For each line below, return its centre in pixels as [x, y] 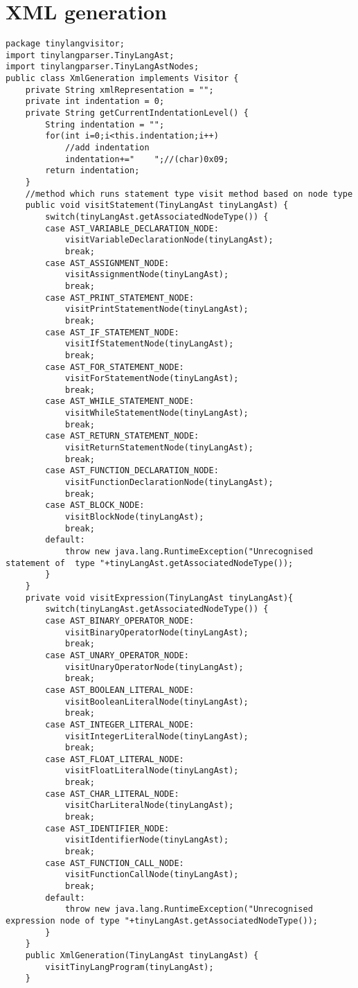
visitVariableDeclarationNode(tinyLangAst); [169, 240]
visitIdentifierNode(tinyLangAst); [147, 840]
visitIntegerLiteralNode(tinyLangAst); [156, 736]
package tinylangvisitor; [65, 44]
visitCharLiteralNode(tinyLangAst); [149, 805]
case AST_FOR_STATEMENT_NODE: [115, 367]
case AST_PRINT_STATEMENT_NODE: [120, 298]
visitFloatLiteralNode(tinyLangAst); [152, 771]
